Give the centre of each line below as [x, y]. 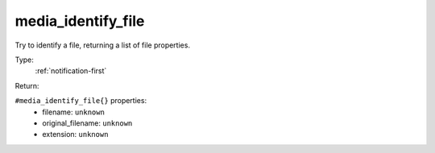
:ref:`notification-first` [71, 71]
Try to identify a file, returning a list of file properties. [103, 45]
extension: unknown [75, 134]
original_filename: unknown [87, 123]
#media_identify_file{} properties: [81, 101]
